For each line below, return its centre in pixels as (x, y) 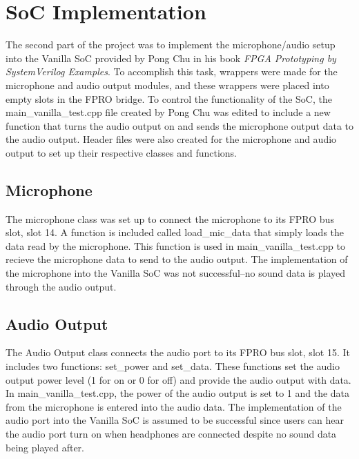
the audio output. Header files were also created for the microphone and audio (171, 139)
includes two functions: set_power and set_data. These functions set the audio (173, 366)
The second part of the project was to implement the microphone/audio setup (171, 45)
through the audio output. (61, 286)
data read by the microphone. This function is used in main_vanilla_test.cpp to (175, 245)
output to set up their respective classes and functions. (121, 152)
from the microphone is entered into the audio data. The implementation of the (174, 406)
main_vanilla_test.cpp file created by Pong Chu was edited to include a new (168, 112)
